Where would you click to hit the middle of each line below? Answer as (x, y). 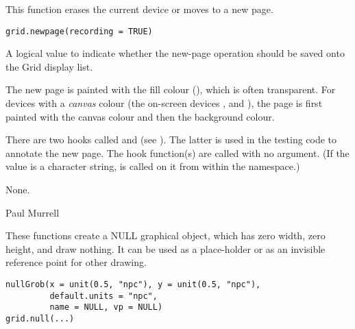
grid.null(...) (40, 318)
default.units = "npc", (103, 296)
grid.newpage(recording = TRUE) (79, 31)
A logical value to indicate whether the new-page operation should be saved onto (175, 53)
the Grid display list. (49, 66)
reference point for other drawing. (76, 262)
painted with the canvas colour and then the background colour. (140, 116)
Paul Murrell (33, 212)
